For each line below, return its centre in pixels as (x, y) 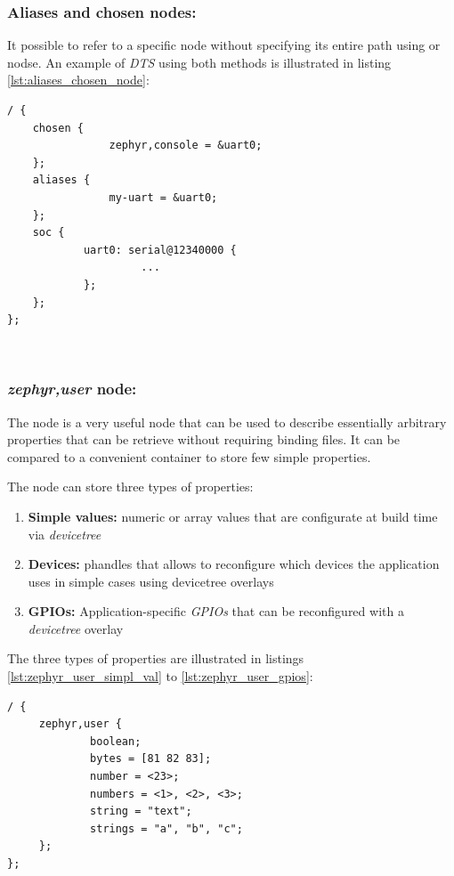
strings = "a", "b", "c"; (166, 828)
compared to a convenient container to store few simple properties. (189, 456)
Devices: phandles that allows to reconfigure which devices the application (234, 564)
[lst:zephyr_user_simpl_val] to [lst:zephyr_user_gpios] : (160, 676)
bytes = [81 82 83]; (151, 759)
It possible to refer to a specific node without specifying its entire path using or (224, 45)
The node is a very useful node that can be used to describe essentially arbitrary (227, 422)
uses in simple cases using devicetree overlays (151, 581)
